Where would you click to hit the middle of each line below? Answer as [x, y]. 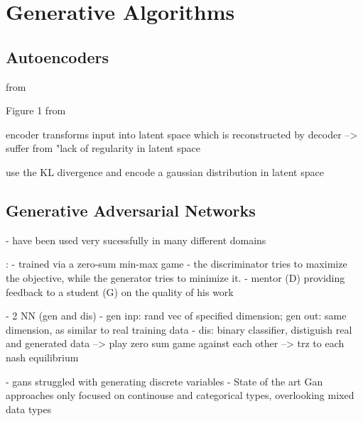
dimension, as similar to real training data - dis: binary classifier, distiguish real [179, 329]
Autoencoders [58, 56]
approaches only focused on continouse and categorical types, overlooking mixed [180, 395]
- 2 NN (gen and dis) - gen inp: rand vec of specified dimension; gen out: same [176, 316]
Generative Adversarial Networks [131, 210]
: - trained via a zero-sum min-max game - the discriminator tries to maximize [177, 264]
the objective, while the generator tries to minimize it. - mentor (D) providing [175, 277]
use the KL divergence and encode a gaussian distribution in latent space [165, 171]
